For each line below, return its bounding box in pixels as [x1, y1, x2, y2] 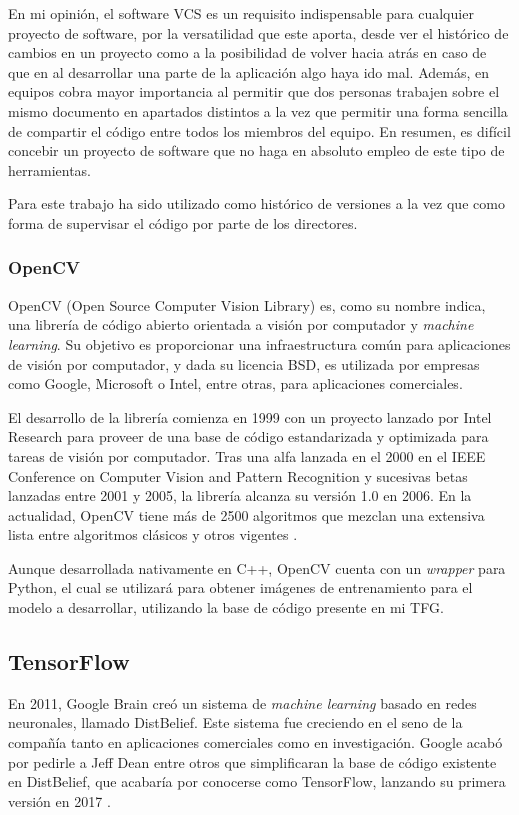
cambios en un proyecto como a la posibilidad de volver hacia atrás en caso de [8, 42, 487, 63]
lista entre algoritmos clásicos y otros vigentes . [8, 524, 298, 545]
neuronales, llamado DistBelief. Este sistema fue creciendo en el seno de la [8, 712, 463, 733]
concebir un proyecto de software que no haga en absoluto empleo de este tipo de [8, 140, 505, 161]
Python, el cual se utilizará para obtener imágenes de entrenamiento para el [8, 577, 473, 598]
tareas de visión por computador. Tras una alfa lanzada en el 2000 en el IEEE [8, 445, 486, 466]
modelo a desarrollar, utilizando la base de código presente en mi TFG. [8, 597, 444, 618]
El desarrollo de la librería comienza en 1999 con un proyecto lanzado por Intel [8, 406, 492, 427]
